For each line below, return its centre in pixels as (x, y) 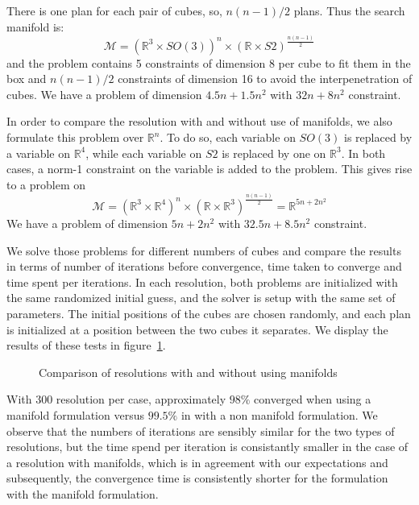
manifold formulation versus (75, 414)
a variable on (38, 153)
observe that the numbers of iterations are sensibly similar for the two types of (201, 430)
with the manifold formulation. (83, 493)
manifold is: (35, 26)
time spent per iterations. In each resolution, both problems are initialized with (202, 281)
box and (27, 79)
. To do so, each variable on (228, 137)
